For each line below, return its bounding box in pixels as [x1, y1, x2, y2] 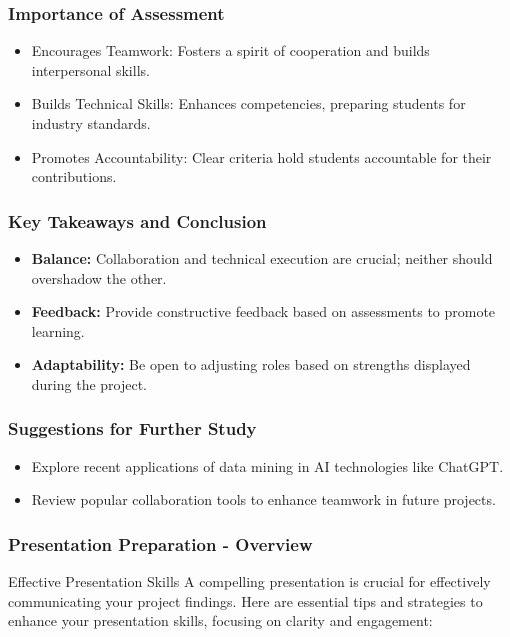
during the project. [31, 373, 148, 394]
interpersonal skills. [31, 59, 150, 80]
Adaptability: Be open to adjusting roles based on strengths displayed [31, 354, 471, 375]
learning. [31, 320, 85, 341]
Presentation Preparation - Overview [8, 531, 313, 556]
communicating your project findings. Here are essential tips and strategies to [8, 590, 483, 611]
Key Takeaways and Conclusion [8, 208, 267, 233]
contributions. [31, 166, 117, 187]
